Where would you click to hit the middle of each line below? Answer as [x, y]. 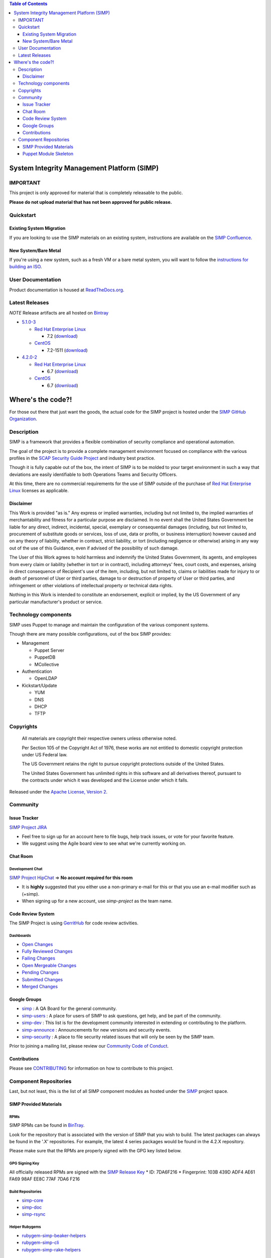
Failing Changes [38, 958]
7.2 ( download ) [62, 336]
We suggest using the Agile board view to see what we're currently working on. [104, 843]
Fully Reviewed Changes [47, 952]
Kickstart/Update [39, 685]
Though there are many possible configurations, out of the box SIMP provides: [90, 634]
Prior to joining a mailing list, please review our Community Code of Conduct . [89, 1046]
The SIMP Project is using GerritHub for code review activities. [74, 923]
